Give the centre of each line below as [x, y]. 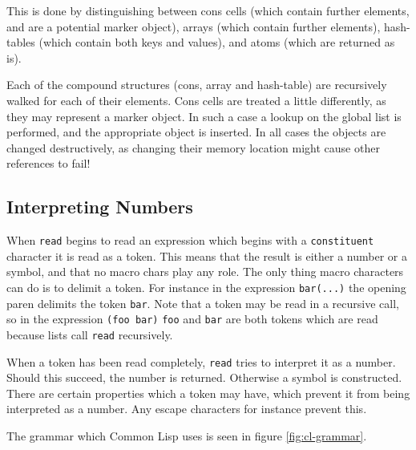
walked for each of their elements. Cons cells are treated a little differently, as [196, 100]
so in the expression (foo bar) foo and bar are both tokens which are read [192, 319]
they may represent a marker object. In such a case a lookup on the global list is [204, 116]
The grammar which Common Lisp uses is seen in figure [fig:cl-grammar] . [187, 436]
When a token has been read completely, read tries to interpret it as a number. [201, 361]
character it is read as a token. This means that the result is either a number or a [207, 255]
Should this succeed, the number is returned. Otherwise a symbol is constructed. [204, 377]
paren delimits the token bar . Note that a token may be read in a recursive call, [203, 303]
